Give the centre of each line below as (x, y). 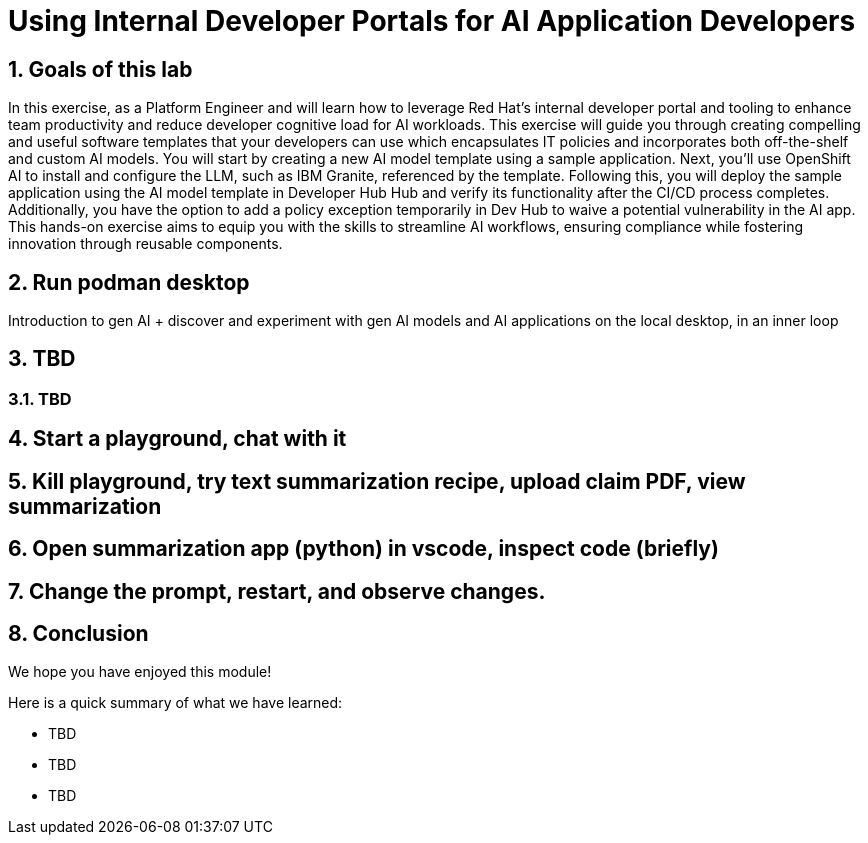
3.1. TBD (40, 398)
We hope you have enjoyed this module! (140, 672)
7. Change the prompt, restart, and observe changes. (277, 591)
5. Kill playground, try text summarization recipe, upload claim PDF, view (377, 481)
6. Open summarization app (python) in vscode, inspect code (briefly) (363, 549)
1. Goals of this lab (100, 69)
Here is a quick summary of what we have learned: (175, 703)
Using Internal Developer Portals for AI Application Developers (432, 21)
